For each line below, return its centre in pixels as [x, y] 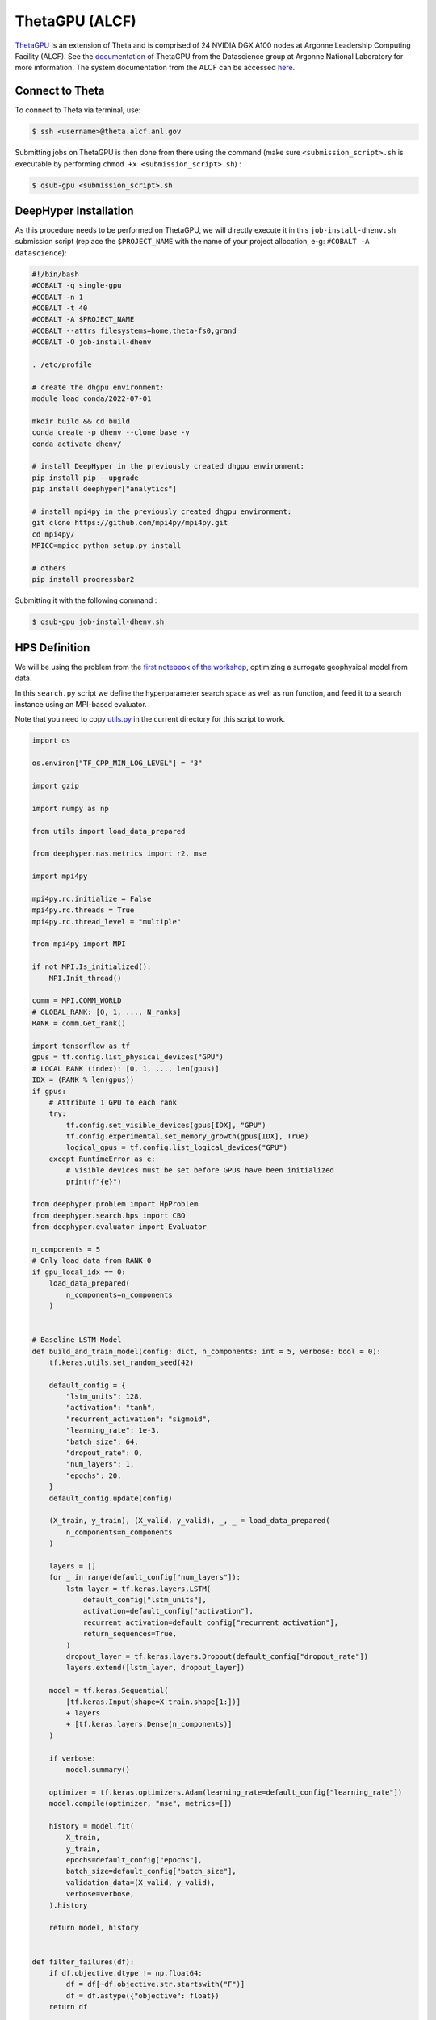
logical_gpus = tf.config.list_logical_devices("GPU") [177, 1148]
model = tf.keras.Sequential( [109, 1690]
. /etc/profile [62, 364]
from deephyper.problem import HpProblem [115, 1204]
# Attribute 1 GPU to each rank [113, 1102]
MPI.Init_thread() [85, 978]
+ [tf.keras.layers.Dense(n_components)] [149, 1724]
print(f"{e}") [94, 1181]
